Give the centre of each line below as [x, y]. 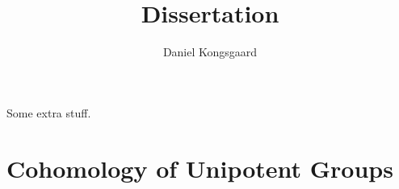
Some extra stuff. [49, 112]
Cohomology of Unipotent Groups [200, 168]
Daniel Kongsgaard [210, 52]
